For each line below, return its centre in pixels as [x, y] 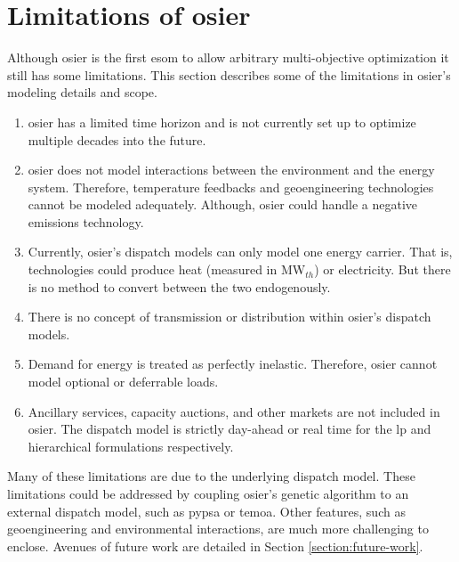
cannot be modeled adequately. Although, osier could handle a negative [223, 204]
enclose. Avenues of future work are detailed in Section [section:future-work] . [215, 546]
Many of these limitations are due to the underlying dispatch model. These [211, 476]
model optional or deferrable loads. [123, 382]
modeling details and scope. [82, 92]
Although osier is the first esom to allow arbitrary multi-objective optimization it [228, 57]
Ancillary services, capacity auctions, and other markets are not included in [234, 411]
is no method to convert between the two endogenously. [179, 286]
